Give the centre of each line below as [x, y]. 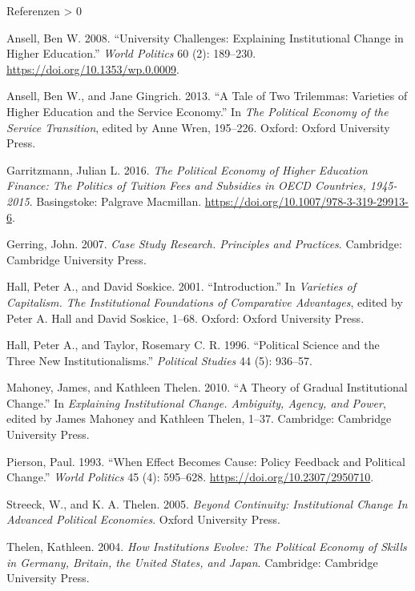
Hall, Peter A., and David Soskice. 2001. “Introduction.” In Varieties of [181, 286]
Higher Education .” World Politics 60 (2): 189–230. [131, 53]
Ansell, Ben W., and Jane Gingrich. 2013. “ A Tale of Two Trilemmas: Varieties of [207, 96]
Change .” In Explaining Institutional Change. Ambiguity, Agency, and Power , [196, 402]
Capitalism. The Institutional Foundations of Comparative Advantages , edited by [205, 302]
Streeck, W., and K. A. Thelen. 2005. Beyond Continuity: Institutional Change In [207, 503]
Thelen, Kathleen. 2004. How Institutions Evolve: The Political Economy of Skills [207, 547]
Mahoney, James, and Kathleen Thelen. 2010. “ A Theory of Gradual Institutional [207, 387]
